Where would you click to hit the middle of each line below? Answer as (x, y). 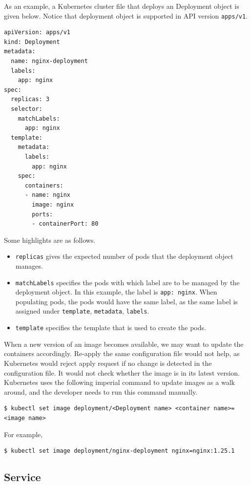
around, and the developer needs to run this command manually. (101, 391)
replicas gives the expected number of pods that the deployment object (124, 256)
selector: (27, 109)
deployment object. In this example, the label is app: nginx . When (116, 292)
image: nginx (53, 204)
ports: (42, 214)
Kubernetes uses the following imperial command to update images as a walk (119, 382)
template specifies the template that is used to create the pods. (111, 327)
